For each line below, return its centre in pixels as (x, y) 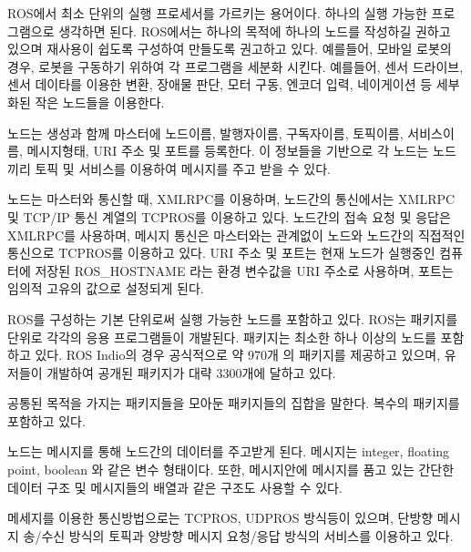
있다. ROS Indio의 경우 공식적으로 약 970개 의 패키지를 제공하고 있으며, (238, 355)
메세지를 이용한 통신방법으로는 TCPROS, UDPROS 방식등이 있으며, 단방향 (220, 518)
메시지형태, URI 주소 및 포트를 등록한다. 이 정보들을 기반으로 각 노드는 (228, 151)
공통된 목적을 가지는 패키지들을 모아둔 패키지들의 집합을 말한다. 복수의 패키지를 (234, 403)
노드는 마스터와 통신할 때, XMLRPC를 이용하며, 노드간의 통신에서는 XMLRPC (231, 199)
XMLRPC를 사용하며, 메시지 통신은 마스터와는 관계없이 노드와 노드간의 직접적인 (236, 235)
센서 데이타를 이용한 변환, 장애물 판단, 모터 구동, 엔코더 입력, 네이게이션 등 (220, 84)
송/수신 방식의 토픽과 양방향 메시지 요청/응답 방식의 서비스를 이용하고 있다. (238, 535)
